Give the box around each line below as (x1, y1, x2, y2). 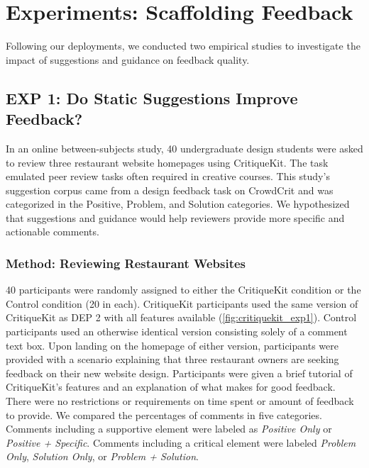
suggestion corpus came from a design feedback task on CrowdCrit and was (6, 182, 334, 197)
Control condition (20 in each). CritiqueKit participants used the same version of (6, 296, 358, 311)
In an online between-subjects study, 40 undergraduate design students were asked (6, 140, 363, 155)
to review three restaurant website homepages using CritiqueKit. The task (6, 155, 329, 169)
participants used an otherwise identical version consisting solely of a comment (6, 324, 348, 339)
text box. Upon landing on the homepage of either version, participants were (6, 338, 338, 352)
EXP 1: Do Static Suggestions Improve (6, 87, 298, 108)
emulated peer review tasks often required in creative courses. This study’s (6, 169, 330, 184)
